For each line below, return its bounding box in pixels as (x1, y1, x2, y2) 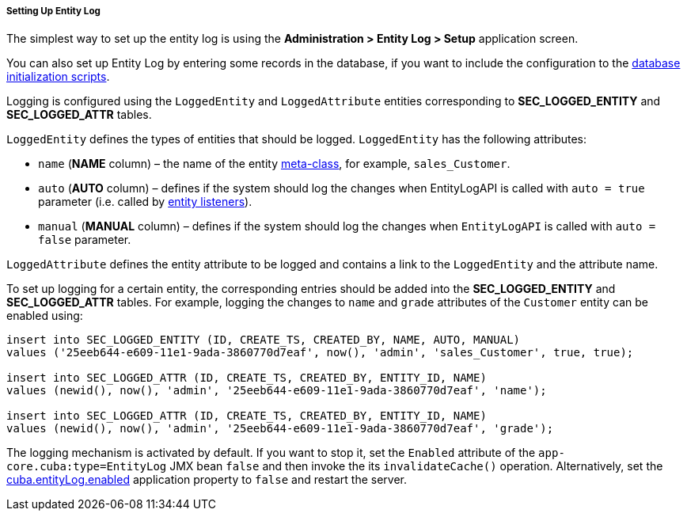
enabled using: (6, 309, 83, 323)
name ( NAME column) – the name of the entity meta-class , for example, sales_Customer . (38, 157, 511, 171)
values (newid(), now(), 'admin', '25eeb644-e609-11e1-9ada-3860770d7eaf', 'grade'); (6, 422, 554, 435)
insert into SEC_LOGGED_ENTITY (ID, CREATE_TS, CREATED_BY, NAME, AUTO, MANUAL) (6, 333, 521, 347)
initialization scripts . (6, 70, 110, 84)
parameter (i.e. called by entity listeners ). (38, 195, 252, 209)
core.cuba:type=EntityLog (6, 460, 167, 473)
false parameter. (38, 233, 131, 247)
